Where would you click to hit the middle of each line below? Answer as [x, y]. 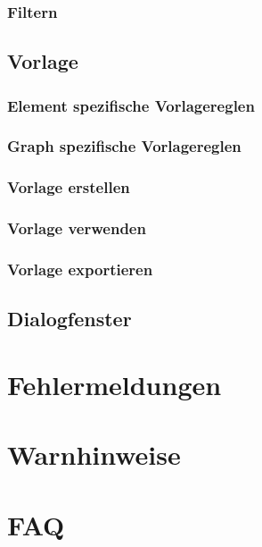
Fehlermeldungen [115, 384]
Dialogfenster [70, 319]
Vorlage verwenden [77, 228]
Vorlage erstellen [69, 187]
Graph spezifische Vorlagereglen [124, 146]
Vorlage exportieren [80, 269]
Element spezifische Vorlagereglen [131, 105]
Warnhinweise [94, 454]
